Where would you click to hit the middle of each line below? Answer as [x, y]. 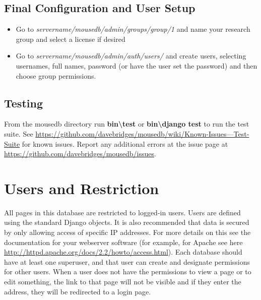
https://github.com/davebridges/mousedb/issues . [80, 154]
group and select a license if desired [71, 39]
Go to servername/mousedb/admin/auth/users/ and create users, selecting [131, 56]
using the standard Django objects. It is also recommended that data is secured [127, 222]
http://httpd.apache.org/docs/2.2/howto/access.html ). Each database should [123, 252]
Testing [23, 103]
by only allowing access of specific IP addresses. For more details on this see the [127, 232]
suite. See [19, 133]
